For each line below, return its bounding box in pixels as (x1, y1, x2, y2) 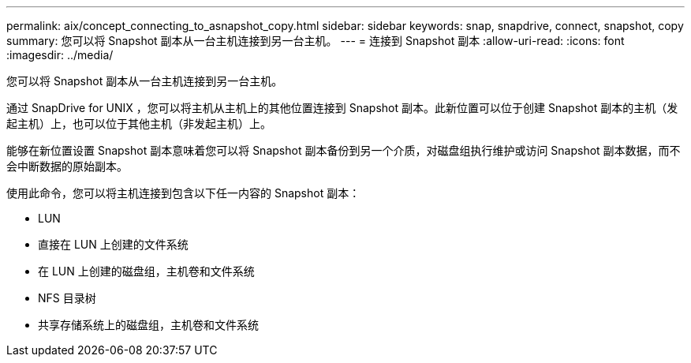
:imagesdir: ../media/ (6, 48, 114, 62)
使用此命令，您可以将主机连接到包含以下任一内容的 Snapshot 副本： (6, 186, 360, 200)
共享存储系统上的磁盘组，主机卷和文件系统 (38, 318, 259, 331)
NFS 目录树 (38, 291, 96, 305)
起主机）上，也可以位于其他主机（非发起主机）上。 (6, 117, 271, 130)
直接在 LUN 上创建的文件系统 (38, 238, 189, 251)
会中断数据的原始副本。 (6, 159, 128, 173)
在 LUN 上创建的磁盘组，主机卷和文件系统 (38, 264, 255, 278)
